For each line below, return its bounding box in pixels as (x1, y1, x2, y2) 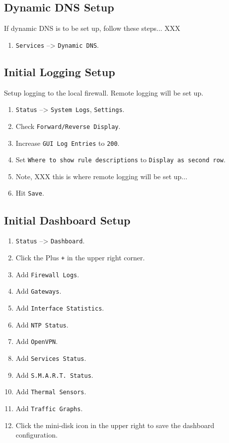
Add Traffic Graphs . (15, 403, 83, 413)
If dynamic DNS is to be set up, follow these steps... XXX (4, 23, 180, 33)
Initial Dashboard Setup (4, 212, 131, 227)
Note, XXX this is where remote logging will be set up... (15, 171, 188, 181)
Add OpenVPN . (15, 336, 58, 346)
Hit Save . (15, 188, 44, 198)
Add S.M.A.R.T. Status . (15, 369, 93, 380)
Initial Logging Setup (4, 64, 115, 79)
